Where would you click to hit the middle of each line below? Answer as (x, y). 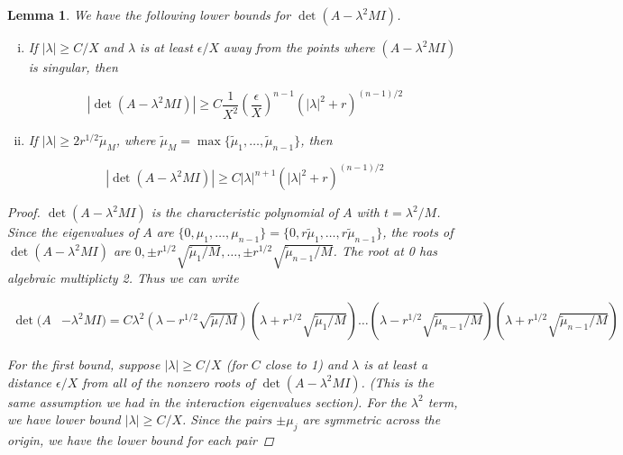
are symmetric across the (371, 419)
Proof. (24, 212)
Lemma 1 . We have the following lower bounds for (149, 14)
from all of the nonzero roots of (169, 382)
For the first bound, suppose (84, 364)
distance (30, 382)
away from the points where (299, 47)
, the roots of (418, 232)
